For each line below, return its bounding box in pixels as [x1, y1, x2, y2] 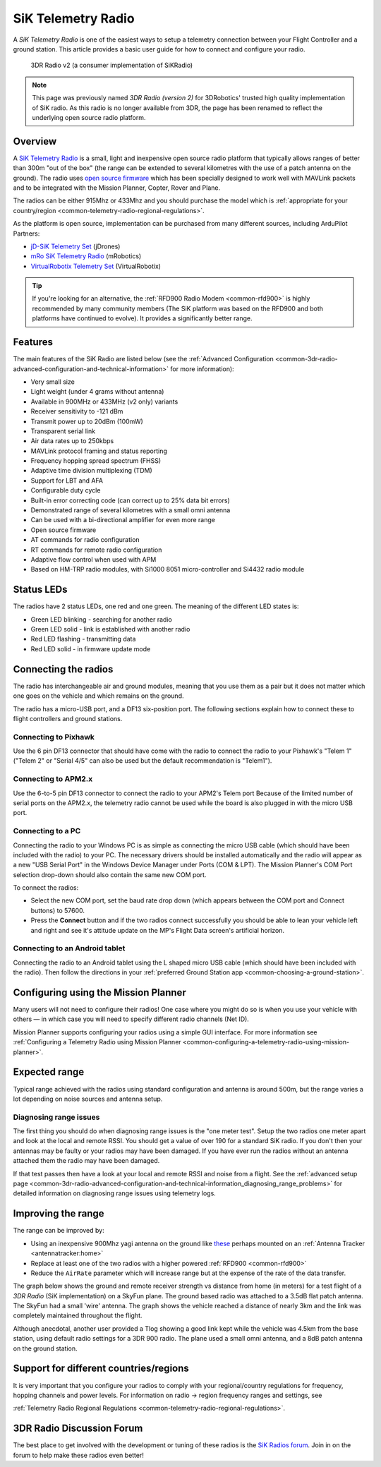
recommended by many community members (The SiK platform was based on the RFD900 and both [32, 304, 324, 313]
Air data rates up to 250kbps [30, 437, 114, 445]
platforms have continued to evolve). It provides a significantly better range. [32, 314, 253, 322]
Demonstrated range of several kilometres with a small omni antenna [30, 506, 231, 514]
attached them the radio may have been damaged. [13, 1157, 160, 1165]
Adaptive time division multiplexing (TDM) [30, 466, 153, 475]
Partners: [13, 229, 40, 238]
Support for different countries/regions [13, 1363, 190, 1375]
